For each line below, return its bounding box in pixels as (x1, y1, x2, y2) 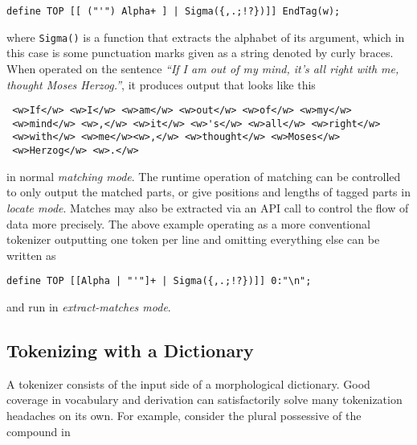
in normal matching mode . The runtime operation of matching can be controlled (6, 167, 401, 184)
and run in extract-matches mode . (6, 298, 171, 315)
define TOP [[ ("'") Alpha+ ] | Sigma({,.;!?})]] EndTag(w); (6, 6, 341, 17)
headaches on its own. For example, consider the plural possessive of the (6, 406, 362, 423)
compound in (6, 422, 71, 439)
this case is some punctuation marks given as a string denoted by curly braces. (6, 44, 394, 61)
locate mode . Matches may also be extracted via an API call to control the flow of (6, 199, 409, 216)
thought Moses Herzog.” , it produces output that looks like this (6, 76, 316, 93)
